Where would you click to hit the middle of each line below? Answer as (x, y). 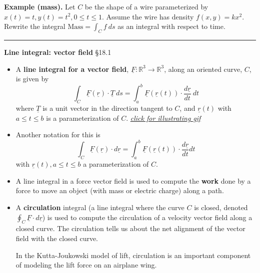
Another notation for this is (58, 135)
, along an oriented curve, (203, 69)
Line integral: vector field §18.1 (58, 52)
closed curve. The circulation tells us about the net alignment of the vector (130, 228)
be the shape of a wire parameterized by (146, 6)
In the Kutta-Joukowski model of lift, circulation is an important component (133, 255)
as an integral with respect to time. (171, 26)
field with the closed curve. (57, 238)
